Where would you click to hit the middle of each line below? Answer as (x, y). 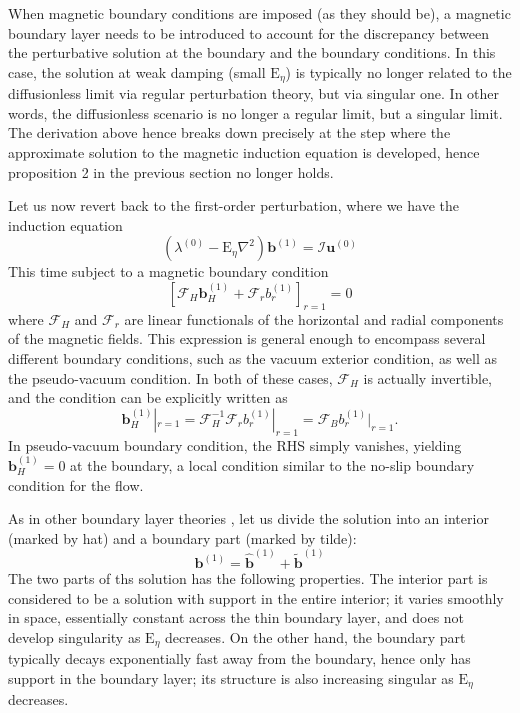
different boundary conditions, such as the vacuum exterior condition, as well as (252, 357)
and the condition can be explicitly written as (148, 397)
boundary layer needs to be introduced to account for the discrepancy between (249, 32)
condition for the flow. (76, 484)
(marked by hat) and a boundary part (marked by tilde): (182, 537)
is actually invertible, (428, 377)
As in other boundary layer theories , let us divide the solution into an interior (248, 518)
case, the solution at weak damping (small (137, 71)
